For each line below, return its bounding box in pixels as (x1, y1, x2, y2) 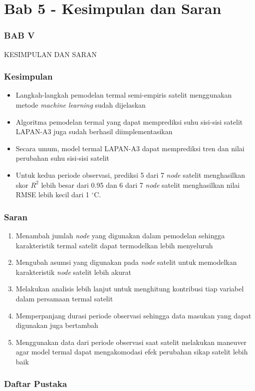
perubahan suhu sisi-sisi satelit (15, 153, 109, 163)
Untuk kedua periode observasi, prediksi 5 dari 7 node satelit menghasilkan (15, 169, 246, 180)
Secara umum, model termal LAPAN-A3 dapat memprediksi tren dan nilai (15, 143, 245, 153)
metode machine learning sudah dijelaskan (15, 100, 146, 110)
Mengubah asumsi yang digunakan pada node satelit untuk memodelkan (15, 257, 237, 267)
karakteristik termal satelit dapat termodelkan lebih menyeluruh (15, 240, 213, 250)
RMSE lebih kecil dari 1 (15, 189, 89, 200)
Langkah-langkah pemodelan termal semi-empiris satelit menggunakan (15, 90, 232, 100)
